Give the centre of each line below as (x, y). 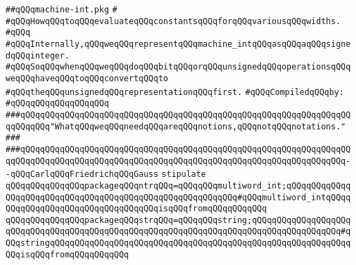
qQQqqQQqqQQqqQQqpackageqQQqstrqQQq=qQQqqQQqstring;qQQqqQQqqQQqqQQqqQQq (178, 220)
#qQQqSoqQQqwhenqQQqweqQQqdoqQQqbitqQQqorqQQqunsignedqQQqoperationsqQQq (178, 67)
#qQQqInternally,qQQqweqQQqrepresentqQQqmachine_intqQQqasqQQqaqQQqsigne (178, 44)
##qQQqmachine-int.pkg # (62, 10)
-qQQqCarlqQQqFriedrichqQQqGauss (82, 174)
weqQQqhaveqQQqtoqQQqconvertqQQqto (87, 78)
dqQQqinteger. (38, 55)
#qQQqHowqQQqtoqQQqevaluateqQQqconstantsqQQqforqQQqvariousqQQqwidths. (173, 21)
